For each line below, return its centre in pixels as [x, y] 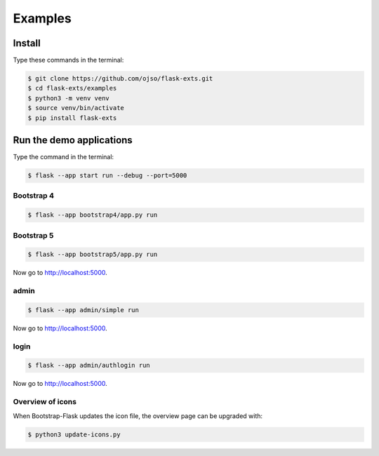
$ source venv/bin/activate [76, 108]
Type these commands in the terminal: [68, 60]
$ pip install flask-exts [72, 118]
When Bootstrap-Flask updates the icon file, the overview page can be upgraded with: [138, 416]
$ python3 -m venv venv [69, 98]
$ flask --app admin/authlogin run [89, 366]
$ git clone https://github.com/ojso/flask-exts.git [120, 79]
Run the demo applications [73, 140]
